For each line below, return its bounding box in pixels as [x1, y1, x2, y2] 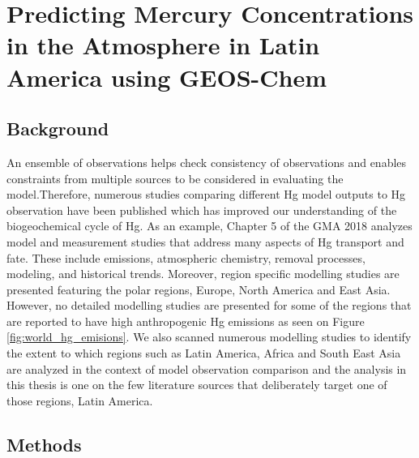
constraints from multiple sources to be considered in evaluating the [6, 169, 344, 186]
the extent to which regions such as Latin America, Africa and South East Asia [6, 345, 401, 362]
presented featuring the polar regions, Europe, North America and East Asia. [6, 280, 391, 297]
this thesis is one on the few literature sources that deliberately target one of [6, 376, 387, 393]
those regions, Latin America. [6, 392, 153, 409]
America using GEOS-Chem [6, 60, 327, 93]
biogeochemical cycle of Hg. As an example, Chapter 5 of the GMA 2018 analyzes [6, 217, 413, 234]
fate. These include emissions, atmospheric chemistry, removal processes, [6, 249, 366, 266]
